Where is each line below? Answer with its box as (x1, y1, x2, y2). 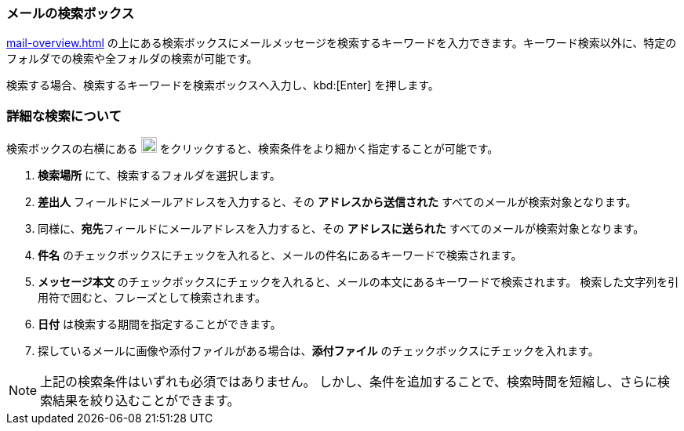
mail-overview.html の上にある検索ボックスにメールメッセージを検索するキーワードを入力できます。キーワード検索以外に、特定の (6, 36, 677, 50)
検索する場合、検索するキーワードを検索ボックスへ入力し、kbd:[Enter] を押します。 (6, 78, 439, 92)
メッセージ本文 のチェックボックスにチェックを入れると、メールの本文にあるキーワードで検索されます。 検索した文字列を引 (38, 275, 679, 289)
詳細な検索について (6, 107, 122, 124)
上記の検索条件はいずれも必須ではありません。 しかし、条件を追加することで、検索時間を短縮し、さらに (40, 374, 657, 390)
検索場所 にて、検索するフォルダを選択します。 (38, 168, 281, 183)
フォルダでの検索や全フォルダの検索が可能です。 (6, 52, 258, 66)
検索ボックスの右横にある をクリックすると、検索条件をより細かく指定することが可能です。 (6, 142, 499, 156)
